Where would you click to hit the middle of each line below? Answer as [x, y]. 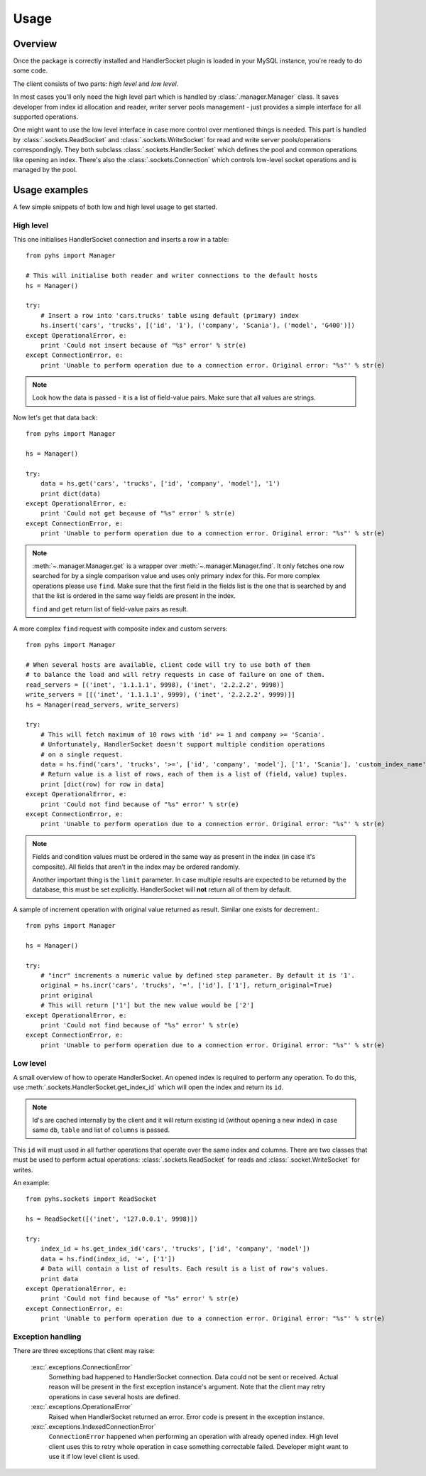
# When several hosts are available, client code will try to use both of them [168, 665]
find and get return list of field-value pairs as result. [110, 609]
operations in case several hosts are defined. [114, 1396]
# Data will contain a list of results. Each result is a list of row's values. [185, 1269]
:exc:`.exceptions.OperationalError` [82, 1407]
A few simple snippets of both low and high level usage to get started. [115, 207]
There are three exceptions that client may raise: [84, 1351]
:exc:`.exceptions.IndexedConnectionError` [93, 1426]
